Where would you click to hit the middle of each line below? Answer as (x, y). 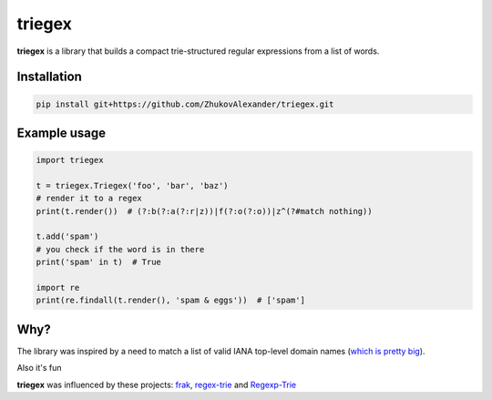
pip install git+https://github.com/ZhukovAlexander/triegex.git (185, 104)
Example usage (61, 133)
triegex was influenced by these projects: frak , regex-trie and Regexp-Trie (157, 385)
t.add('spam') (67, 236)
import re (58, 288)
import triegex (70, 160)
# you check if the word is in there (120, 249)
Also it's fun (39, 368)
